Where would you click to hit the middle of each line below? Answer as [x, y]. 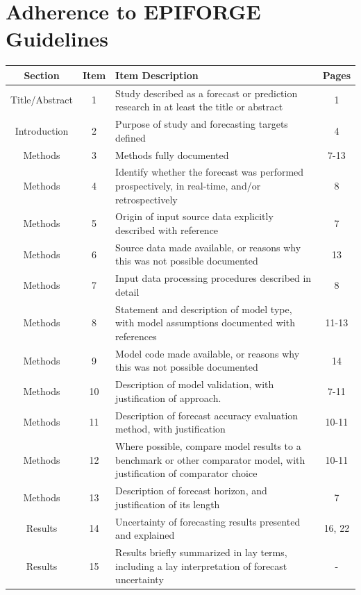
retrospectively [146, 199]
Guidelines [57, 39]
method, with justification [170, 429]
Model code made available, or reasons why [208, 353]
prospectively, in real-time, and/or [188, 185]
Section [42, 75]
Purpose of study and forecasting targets [202, 124]
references [136, 336]
